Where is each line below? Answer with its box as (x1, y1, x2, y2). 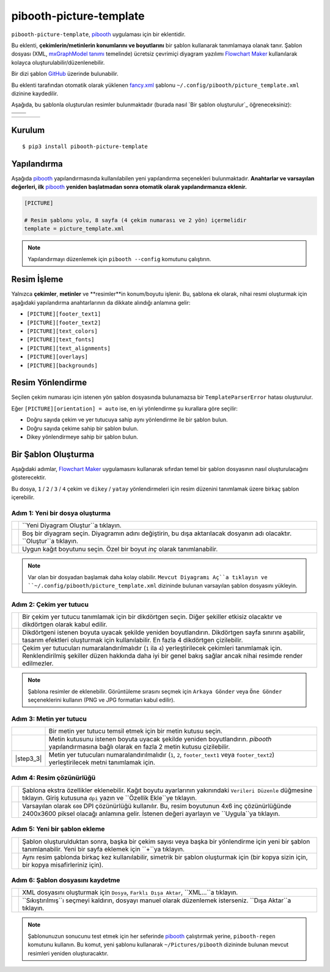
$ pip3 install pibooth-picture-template (22, 143, 148, 150)
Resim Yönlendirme (11, 377, 87, 388)
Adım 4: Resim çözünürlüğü (11, 774, 96, 782)
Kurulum (11, 125, 45, 136)
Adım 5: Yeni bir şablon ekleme (11, 825, 105, 833)
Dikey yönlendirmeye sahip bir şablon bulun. (26, 433, 139, 440)
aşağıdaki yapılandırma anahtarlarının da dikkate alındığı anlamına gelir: (11, 299, 191, 306)
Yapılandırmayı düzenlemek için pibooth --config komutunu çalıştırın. (28, 255, 211, 262)
